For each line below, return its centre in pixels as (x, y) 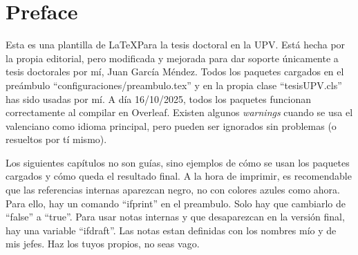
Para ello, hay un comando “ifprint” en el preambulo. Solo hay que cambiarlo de (176, 203)
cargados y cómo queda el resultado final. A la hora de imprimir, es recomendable (179, 176)
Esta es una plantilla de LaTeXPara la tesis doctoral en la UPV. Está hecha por (176, 45)
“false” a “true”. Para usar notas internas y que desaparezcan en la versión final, (175, 217)
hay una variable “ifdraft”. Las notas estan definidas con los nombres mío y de (171, 230)
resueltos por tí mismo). (56, 139)
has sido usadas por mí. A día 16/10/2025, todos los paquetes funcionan (158, 98)
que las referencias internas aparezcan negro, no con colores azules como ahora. (173, 190)
